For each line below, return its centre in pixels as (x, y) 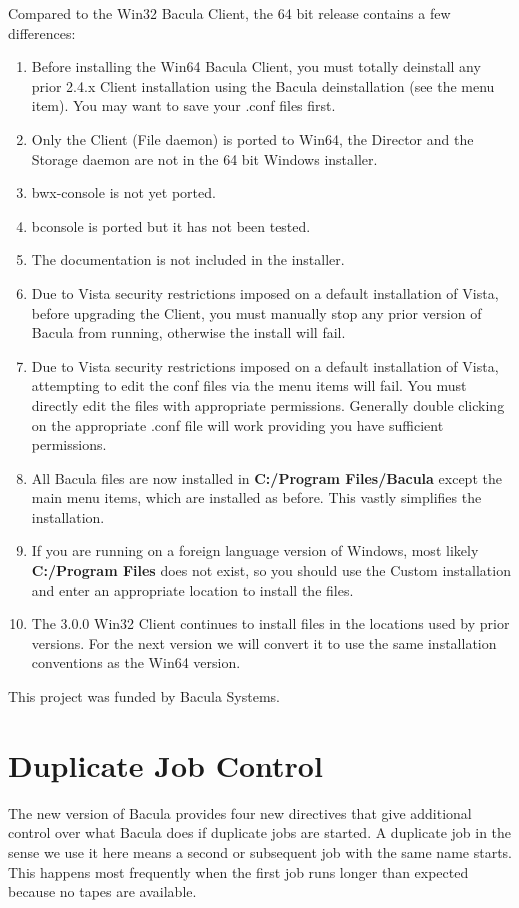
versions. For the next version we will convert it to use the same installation (264, 642)
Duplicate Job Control (165, 764)
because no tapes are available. (102, 891)
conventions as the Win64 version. (136, 662)
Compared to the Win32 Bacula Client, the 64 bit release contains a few (229, 13)
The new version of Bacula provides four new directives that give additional (240, 812)
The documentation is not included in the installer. (188, 259)
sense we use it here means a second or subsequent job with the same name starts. (260, 851)
